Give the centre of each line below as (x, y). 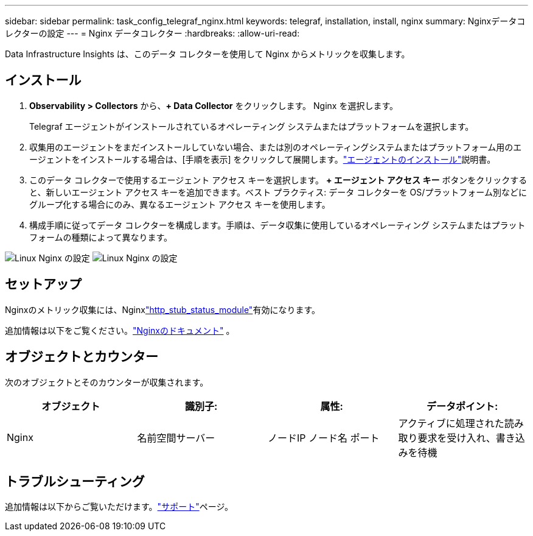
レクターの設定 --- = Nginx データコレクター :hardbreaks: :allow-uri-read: (152, 33)
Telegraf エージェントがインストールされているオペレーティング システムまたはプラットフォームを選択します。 (252, 126)
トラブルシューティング (75, 481)
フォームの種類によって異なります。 (101, 237)
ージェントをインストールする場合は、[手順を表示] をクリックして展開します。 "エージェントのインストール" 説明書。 (263, 159)
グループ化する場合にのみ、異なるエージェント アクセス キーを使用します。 (180, 204)
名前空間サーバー (176, 438)
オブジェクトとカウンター (82, 357)
